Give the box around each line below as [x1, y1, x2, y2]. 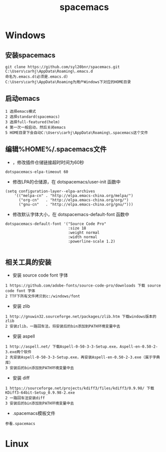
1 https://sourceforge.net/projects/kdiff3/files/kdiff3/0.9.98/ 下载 [5, 386, 154, 391]
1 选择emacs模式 [5, 109, 36, 114]
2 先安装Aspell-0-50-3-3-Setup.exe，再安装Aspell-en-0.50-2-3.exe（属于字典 [5, 355, 160, 360]
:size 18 [68, 225, 86, 231]
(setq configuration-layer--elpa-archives [5, 188, 95, 194]
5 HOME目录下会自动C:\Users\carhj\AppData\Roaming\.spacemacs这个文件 [5, 130, 148, 135]
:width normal [68, 235, 98, 240]
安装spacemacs [5, 51, 56, 59]
